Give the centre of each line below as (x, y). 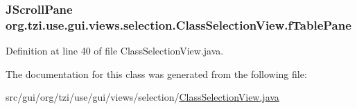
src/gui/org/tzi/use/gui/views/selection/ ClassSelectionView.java (142, 97)
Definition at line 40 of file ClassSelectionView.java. (115, 51)
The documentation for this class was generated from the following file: (156, 73)
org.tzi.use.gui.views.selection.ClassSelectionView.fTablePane (178, 24)
